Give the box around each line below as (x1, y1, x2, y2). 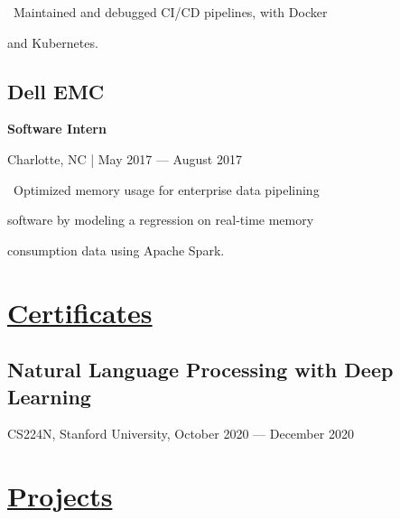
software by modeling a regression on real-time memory (7, 210, 314, 229)
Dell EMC (7, 77, 105, 105)
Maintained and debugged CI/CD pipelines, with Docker (14, 3, 328, 21)
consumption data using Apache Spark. (7, 240, 225, 259)
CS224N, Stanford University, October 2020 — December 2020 (7, 424, 354, 443)
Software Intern (7, 119, 107, 138)
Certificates (7, 293, 153, 330)
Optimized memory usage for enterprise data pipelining (14, 180, 320, 199)
